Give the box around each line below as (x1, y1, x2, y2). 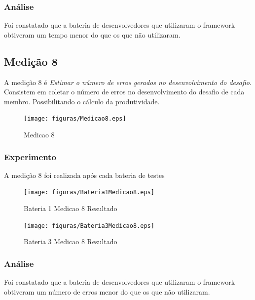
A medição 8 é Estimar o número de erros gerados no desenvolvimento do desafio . (4, 77, 252, 87)
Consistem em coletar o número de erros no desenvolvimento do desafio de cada (4, 86, 245, 97)
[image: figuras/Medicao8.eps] (24, 115, 126, 123)
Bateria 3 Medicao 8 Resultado (24, 236, 117, 247)
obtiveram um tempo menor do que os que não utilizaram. (4, 29, 181, 40)
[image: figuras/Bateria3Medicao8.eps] (24, 222, 154, 229)
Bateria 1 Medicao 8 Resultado (24, 203, 117, 214)
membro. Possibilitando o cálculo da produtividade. (4, 96, 160, 106)
